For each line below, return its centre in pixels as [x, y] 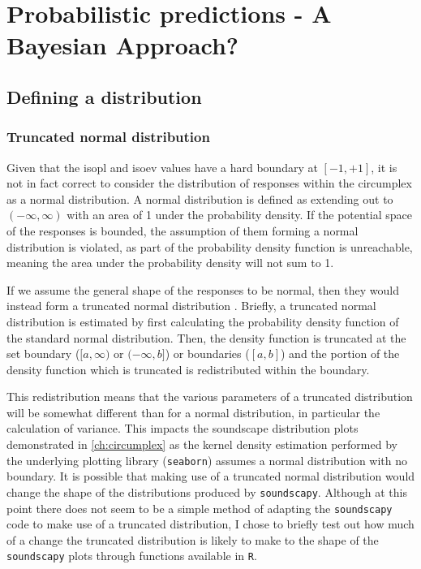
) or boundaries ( [207, 353]
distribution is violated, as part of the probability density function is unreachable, [210, 246]
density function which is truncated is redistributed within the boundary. [188, 369]
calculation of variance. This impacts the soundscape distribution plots [183, 428]
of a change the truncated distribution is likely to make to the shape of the [193, 539]
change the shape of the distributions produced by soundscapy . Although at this [207, 491]
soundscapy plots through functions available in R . [132, 556]
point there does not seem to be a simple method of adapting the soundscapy [200, 508]
